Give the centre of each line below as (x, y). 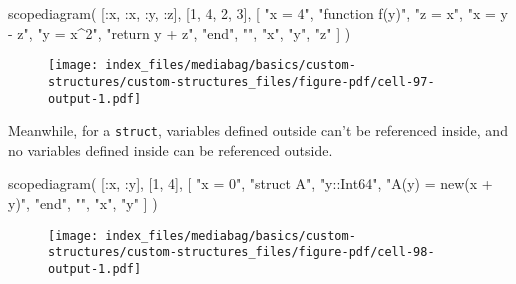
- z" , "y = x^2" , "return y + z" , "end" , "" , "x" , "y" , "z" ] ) (179, 32)
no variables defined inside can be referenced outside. (170, 149)
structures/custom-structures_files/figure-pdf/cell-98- (241, 252)
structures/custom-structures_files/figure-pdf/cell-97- (241, 81)
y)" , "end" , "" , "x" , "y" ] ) (83, 203)
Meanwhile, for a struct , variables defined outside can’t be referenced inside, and (258, 130)
